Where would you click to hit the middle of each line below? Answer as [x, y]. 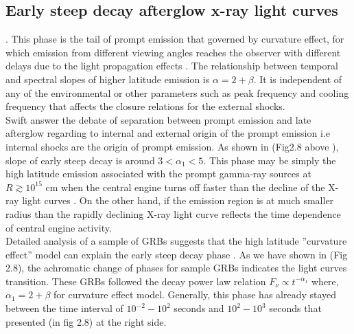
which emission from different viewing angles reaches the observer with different [173, 52]
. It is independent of [298, 79]
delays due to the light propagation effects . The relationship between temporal [172, 66]
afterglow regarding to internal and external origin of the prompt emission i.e [168, 133]
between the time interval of [64, 308]
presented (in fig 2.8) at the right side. [86, 321]
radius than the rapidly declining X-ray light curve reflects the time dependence [173, 213]
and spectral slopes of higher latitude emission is [108, 79]
